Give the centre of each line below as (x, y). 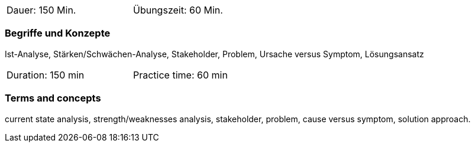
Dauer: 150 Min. (41, 10)
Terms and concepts (53, 98)
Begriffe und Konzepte (58, 33)
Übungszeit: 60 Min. (178, 10)
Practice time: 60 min (180, 75)
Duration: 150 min (46, 75)
